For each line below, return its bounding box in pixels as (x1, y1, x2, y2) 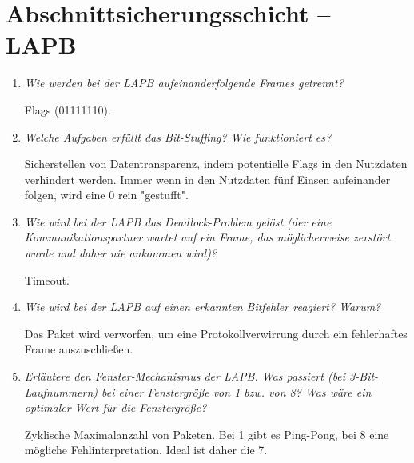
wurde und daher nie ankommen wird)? (24, 245, 217, 261)
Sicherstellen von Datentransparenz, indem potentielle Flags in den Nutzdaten (24, 155, 408, 172)
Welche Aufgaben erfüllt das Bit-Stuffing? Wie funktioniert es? (24, 128, 332, 145)
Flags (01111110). (24, 101, 111, 118)
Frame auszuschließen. (24, 341, 133, 357)
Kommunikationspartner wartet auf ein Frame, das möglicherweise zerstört (24, 229, 391, 245)
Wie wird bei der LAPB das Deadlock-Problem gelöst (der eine (24, 213, 332, 230)
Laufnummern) (24, 383, 98, 400)
